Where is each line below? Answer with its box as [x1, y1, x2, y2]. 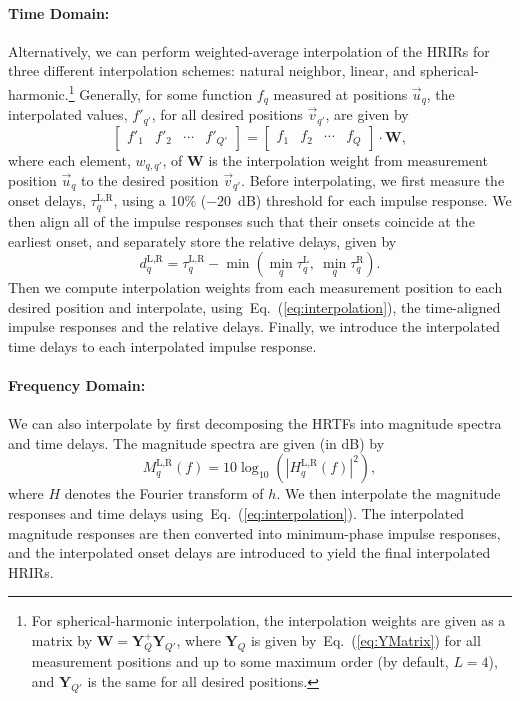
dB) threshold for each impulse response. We [238, 190, 512, 211]
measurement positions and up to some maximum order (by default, [31, 651, 449, 672]
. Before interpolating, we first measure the [241, 170, 505, 190]
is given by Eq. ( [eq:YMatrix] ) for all [250, 630, 481, 651]
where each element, [8, 149, 131, 170]
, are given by [325, 104, 409, 125]
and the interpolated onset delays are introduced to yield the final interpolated [8, 542, 491, 563]
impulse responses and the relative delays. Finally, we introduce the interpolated [8, 316, 500, 337]
